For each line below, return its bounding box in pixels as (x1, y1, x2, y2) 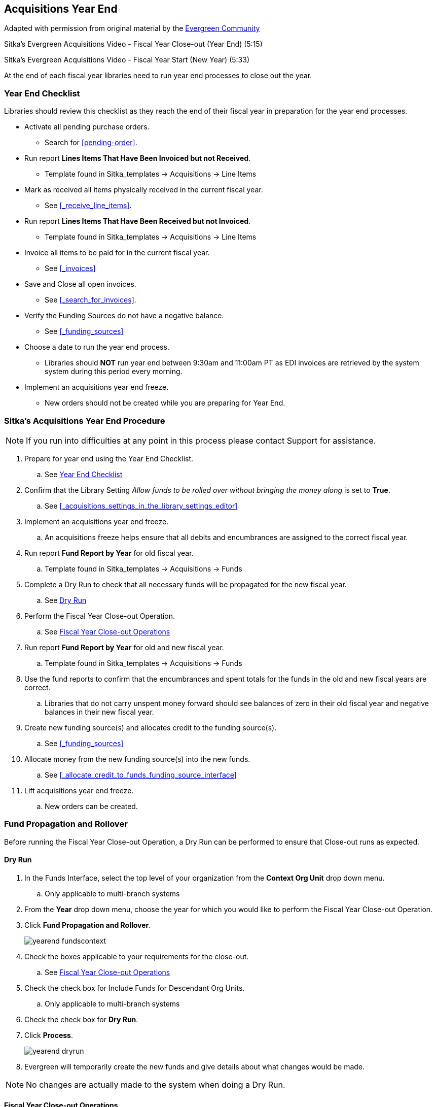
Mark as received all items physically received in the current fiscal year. (24, 185, 263, 194)
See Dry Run (45, 595, 87, 605)
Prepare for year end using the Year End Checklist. (24, 454, 194, 463)
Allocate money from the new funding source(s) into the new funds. (24, 754, 250, 763)
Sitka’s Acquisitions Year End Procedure (4, 415, 165, 426)
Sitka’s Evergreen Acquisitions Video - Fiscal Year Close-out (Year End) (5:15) (4, 40, 263, 49)
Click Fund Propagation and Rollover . (24, 920, 151, 929)
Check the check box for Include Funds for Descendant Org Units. (24, 983, 245, 992)
